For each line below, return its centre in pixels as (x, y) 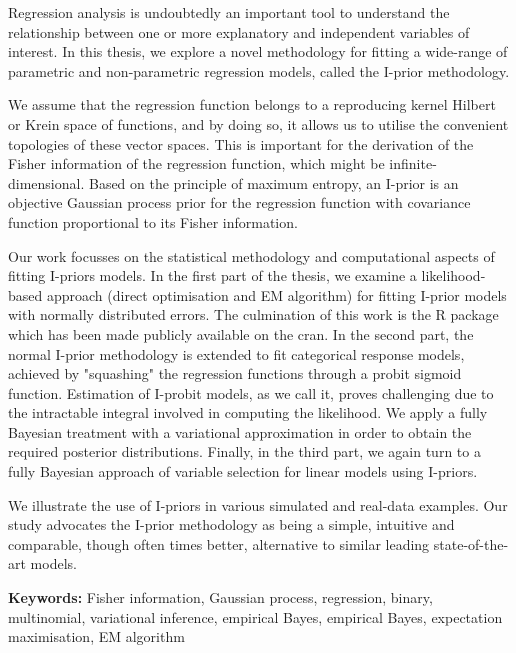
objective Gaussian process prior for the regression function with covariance (239, 202)
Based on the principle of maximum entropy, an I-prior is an (273, 182)
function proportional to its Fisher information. (153, 221)
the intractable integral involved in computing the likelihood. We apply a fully (248, 412)
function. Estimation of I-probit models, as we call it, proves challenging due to (251, 392)
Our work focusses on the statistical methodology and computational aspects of (251, 255)
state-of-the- (471, 543)
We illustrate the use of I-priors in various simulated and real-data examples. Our (258, 504)
